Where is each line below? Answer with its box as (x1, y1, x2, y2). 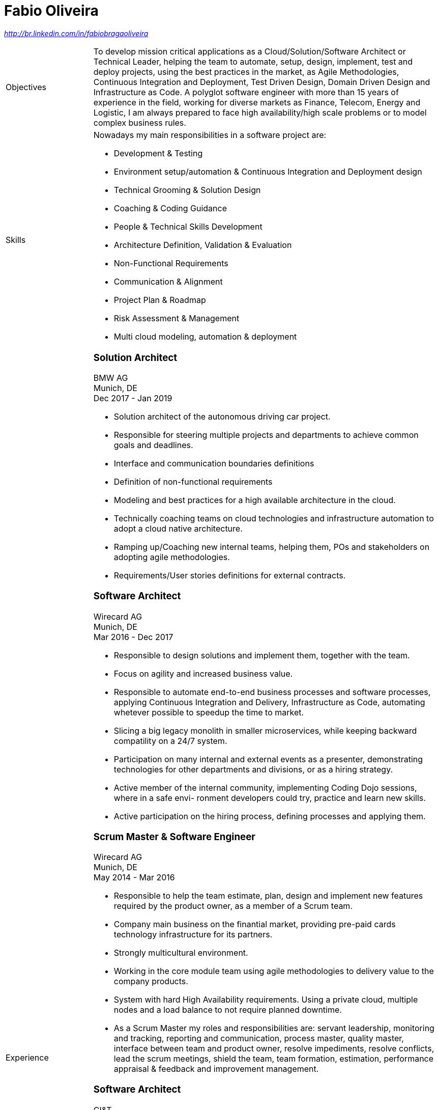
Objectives (6, 81, 46, 92)
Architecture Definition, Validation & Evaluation (113, 239, 292, 250)
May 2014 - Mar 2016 (93, 872, 175, 883)
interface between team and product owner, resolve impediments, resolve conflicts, (113, 1043, 434, 1054)
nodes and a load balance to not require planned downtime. (113, 1005, 342, 1015)
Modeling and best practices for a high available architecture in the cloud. (113, 495, 396, 506)
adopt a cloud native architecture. (113, 523, 243, 534)
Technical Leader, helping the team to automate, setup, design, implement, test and (93, 56, 413, 67)
